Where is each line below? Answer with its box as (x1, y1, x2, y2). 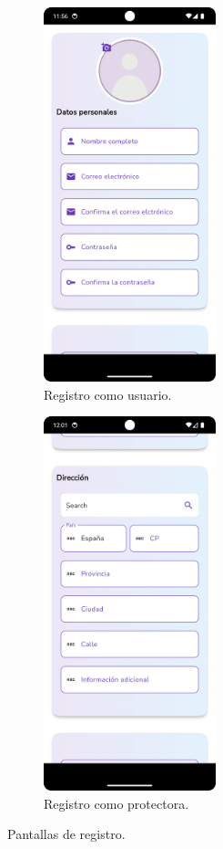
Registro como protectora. (44, 793, 189, 812)
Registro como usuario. (44, 384, 172, 404)
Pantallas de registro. (7, 824, 126, 844)
